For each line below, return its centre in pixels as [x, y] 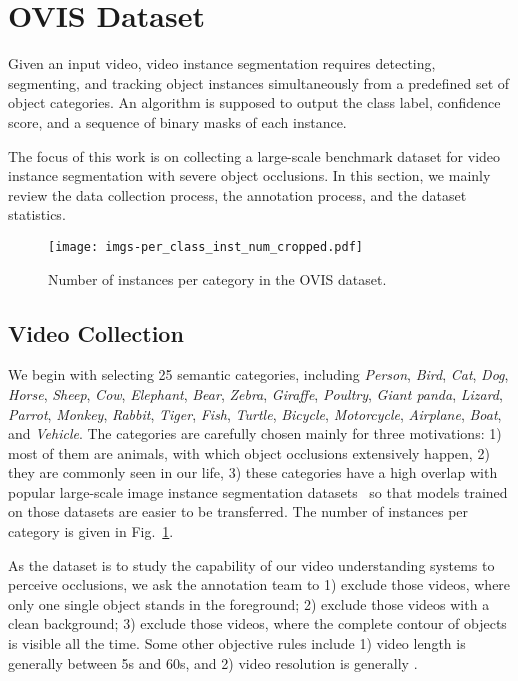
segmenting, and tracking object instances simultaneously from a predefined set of [259, 82]
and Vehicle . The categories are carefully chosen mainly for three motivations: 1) [255, 433]
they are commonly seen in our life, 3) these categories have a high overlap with [253, 472]
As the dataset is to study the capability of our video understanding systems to [251, 564]
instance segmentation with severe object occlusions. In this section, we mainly [249, 175]
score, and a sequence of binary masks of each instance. [177, 121]
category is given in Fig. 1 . [91, 531]
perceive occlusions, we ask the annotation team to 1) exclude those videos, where [259, 584]
